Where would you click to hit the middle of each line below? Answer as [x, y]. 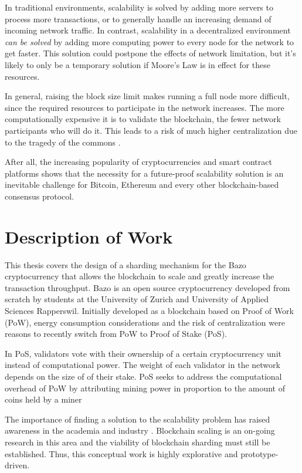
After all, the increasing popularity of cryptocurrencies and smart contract [138, 162]
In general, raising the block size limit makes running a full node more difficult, [147, 96]
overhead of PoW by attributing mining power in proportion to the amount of [145, 388]
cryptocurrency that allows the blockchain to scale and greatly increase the [140, 276]
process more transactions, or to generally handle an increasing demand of [138, 18]
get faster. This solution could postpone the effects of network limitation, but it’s [150, 53]
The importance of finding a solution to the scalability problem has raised [138, 419]
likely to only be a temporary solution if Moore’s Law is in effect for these [138, 64]
